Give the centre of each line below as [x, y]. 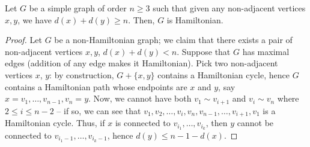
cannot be [255, 123]
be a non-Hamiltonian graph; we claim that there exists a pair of [173, 40]
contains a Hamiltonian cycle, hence [223, 74]
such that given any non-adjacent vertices [229, 8]
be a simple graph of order [78, 8]
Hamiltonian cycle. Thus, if [55, 123]
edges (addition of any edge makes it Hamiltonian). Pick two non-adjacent [141, 63]
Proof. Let [23, 40]
